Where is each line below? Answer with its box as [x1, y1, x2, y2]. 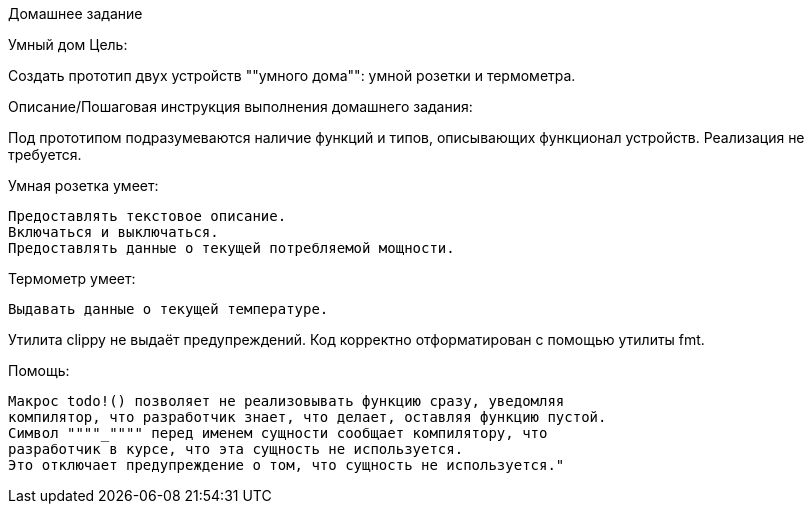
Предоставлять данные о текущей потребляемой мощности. [8, 240, 455, 256]
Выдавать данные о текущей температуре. [8, 301, 329, 317]
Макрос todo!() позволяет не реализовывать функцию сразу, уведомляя [8, 393, 565, 409]
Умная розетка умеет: [8, 177, 159, 194]
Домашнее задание [8, 5, 143, 22]
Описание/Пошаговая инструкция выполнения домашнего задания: [8, 98, 473, 115]
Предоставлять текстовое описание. [8, 208, 287, 224]
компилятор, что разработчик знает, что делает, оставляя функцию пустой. [8, 409, 607, 425]
